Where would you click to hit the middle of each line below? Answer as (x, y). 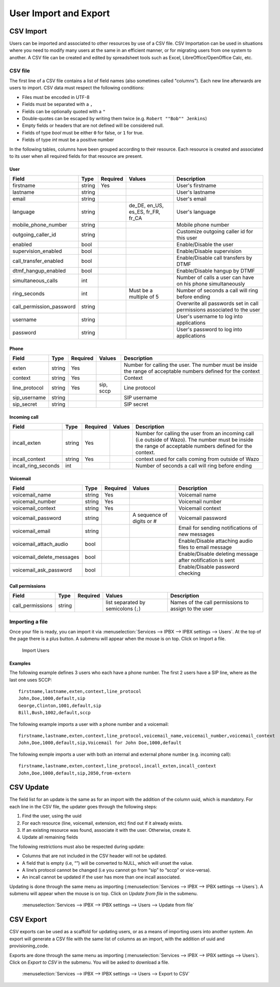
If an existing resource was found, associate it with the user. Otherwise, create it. (107, 830)
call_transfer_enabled (38, 261)
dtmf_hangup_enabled (39, 271)
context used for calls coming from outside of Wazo (197, 459)
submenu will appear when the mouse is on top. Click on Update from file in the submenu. (103, 894)
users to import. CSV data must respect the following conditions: (77, 88)
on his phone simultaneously (211, 284)
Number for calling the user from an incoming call (195, 434)
